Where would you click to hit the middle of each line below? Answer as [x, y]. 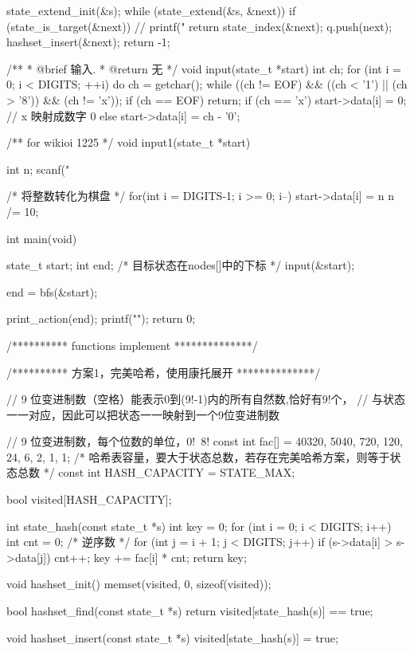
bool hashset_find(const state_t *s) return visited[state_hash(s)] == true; [190, 611]
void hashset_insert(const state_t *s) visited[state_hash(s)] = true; [172, 637]
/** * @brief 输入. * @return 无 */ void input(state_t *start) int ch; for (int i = [204, 68]
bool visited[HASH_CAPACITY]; [89, 499]
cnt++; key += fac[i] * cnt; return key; [150, 557]
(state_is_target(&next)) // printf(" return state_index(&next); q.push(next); [199, 26]
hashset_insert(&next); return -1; [88, 42]
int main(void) [42, 238]
